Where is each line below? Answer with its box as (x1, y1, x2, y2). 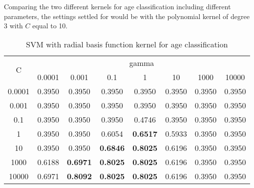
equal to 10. (32, 21, 68, 31)
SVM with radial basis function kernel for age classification (26, 38, 228, 50)
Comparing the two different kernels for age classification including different (4, 1, 231, 11)
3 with (4, 21, 23, 31)
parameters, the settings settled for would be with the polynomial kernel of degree (4, 11, 250, 21)
